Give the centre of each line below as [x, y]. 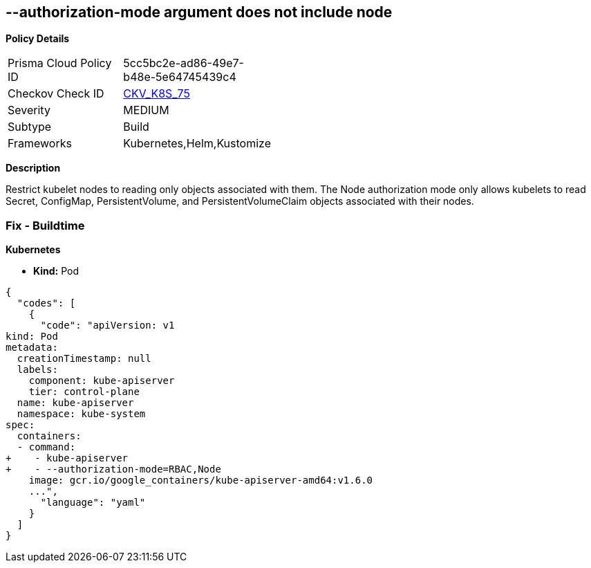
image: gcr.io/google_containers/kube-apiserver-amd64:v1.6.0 [201, 480]
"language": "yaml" [93, 503]
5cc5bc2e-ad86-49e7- [184, 63]
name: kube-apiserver [75, 403]
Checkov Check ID [56, 94]
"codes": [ [46, 303]
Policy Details [38, 39]
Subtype [30, 127]
